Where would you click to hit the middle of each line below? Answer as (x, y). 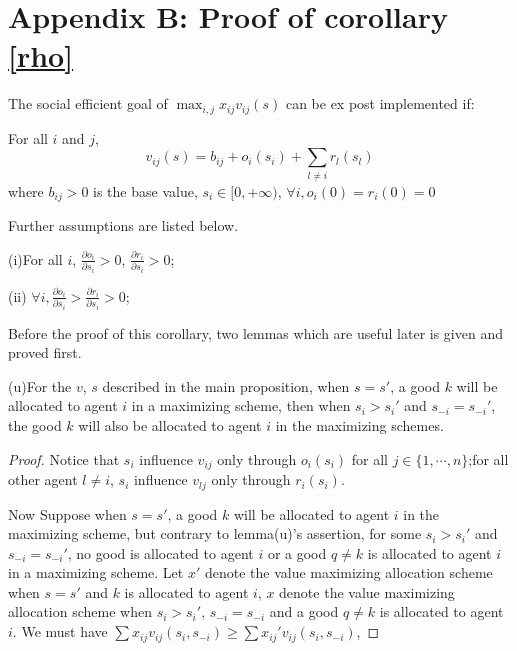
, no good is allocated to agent (160, 552)
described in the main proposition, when (226, 385)
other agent (43, 479)
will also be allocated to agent (170, 425)
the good (35, 425)
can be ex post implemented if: (380, 103)
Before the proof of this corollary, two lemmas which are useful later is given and (255, 332)
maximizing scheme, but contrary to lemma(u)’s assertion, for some (215, 533)
